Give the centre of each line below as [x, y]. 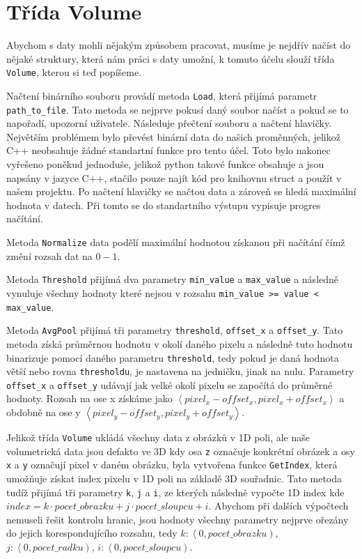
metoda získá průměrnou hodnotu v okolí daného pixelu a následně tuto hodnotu [180, 343]
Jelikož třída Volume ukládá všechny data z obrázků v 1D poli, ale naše [158, 437]
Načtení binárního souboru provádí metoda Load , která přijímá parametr [162, 95]
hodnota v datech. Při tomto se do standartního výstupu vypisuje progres [164, 205]
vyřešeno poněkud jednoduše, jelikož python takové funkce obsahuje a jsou [165, 164]
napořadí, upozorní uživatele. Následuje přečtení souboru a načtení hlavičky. [169, 123]
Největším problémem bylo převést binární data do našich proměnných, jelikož [173, 136]
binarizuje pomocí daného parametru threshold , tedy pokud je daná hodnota [173, 357]
